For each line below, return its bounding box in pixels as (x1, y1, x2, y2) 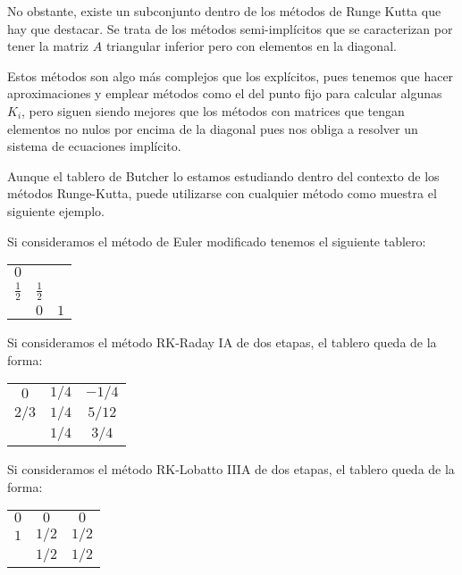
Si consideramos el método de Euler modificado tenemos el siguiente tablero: (7, 231, 426, 250)
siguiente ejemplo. (7, 201, 105, 220)
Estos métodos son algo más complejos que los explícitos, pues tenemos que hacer (7, 66, 454, 85)
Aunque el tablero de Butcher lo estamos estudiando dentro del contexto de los (7, 166, 440, 185)
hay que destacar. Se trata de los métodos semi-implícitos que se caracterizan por (7, 19, 453, 37)
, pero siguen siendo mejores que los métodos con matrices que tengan (21, 101, 405, 120)
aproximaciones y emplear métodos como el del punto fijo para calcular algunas (7, 84, 442, 103)
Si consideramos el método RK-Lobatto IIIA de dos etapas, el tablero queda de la (7, 460, 455, 479)
